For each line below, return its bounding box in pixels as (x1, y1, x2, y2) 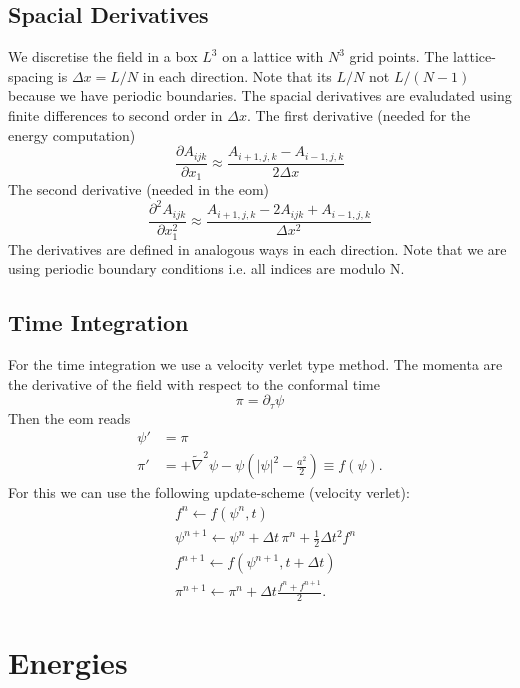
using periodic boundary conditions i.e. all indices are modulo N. (8, 258, 405, 279)
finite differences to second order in (8, 104, 223, 125)
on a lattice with (222, 46, 324, 67)
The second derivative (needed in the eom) (8, 179, 270, 200)
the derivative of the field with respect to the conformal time (8, 373, 380, 394)
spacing (8, 65, 54, 86)
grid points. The (349, 46, 449, 67)
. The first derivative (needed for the (246, 104, 471, 125)
